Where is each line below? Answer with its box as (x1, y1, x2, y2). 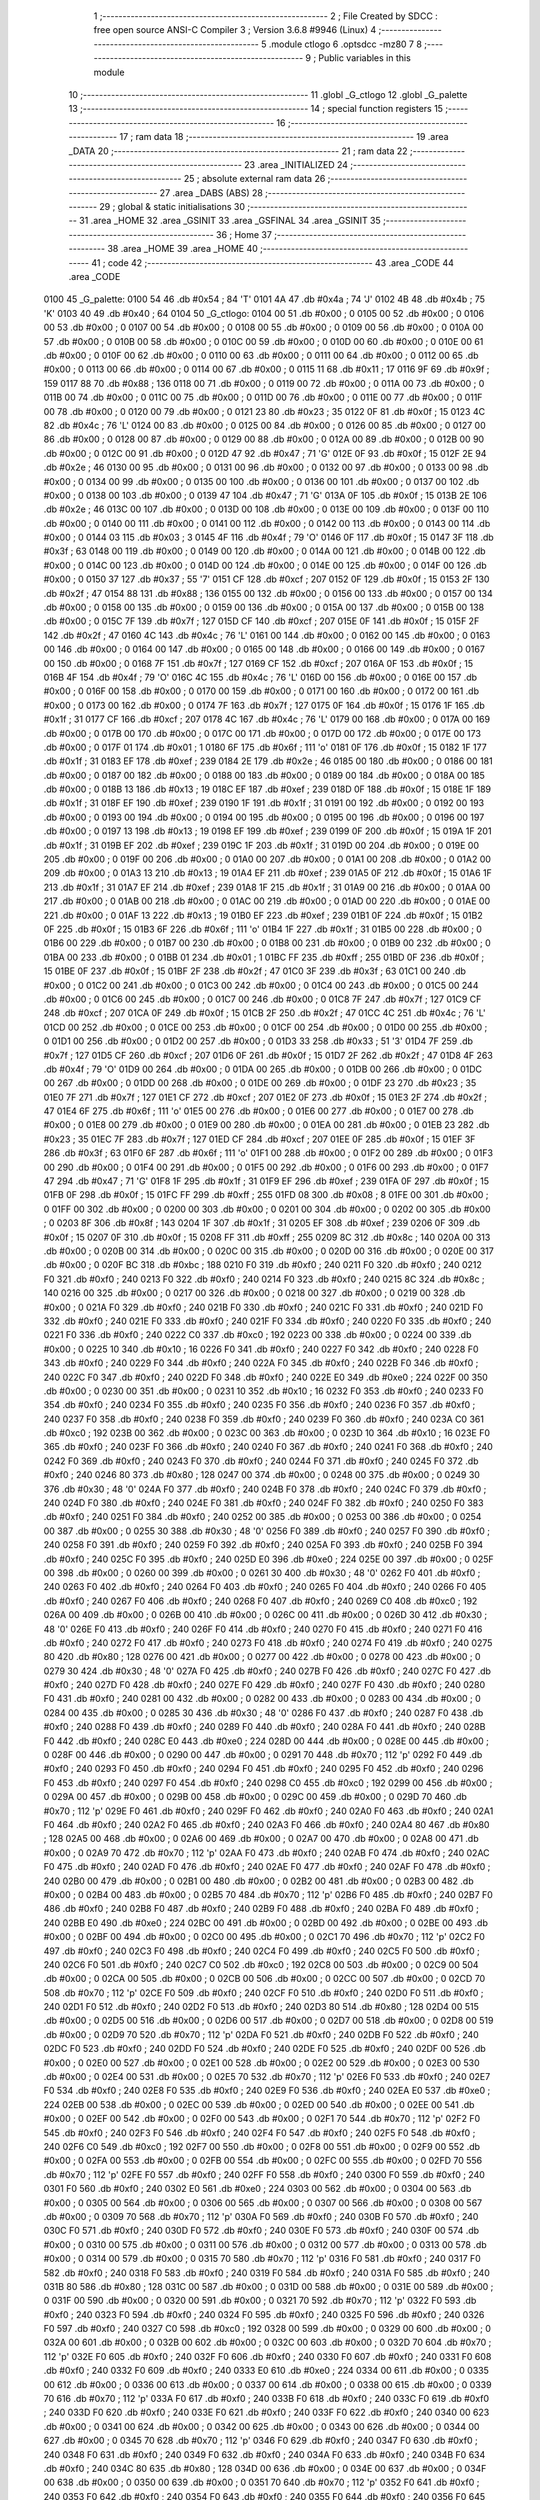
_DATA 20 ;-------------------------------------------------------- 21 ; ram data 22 (68, 145, 409, 157)
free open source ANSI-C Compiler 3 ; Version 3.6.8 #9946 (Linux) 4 (93, 24, 377, 36)
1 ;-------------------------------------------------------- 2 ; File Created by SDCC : (93, 10, 439, 22)
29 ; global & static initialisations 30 (99, 201, 245, 213)
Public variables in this (318, 52, 412, 64)
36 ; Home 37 (215, 228, 272, 240)
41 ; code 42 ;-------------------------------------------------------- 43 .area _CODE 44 (91, 256, 455, 269)
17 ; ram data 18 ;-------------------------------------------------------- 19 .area (119, 131, 449, 143)
